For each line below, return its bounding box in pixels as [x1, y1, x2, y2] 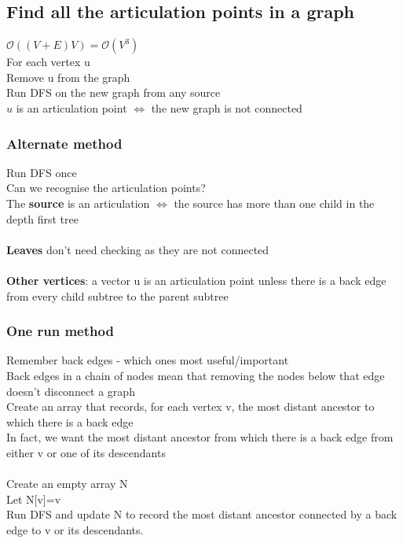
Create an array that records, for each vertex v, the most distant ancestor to [6, 398, 375, 415]
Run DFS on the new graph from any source [6, 84, 221, 101]
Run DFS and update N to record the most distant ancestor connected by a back [6, 506, 398, 523]
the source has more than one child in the [174, 194, 375, 211]
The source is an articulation [6, 194, 150, 211]
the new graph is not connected [151, 99, 302, 116]
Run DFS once [6, 164, 77, 180]
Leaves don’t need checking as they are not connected [6, 241, 269, 257]
